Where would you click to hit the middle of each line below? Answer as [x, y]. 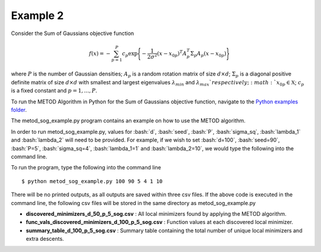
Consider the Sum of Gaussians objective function [73, 33]
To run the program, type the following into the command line [86, 168]
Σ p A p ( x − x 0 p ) [209, 54]
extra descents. [45, 239]
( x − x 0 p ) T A [172, 54]
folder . [19, 110]
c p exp [130, 54]
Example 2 [37, 15]
